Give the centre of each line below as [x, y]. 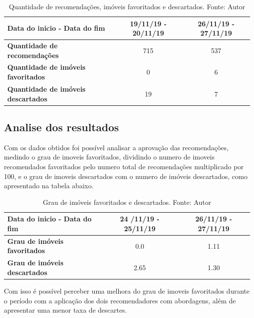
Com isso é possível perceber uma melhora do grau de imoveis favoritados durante [127, 290]
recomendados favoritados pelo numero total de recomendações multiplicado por [124, 166]
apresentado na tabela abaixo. [49, 186]
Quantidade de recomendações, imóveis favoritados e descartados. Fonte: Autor [127, 6]
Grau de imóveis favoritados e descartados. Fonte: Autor [127, 202]
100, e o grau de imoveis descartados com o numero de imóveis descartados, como [126, 176]
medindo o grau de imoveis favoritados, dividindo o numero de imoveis [109, 157]
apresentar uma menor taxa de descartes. [65, 310]
